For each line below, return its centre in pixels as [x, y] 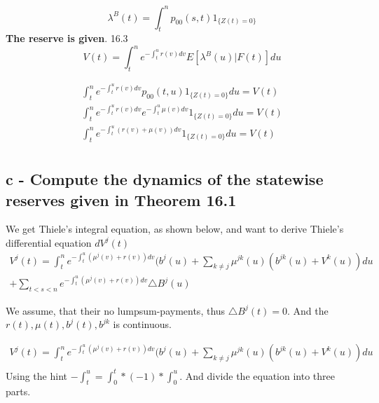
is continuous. [142, 324]
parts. [18, 391]
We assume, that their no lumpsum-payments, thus [116, 310]
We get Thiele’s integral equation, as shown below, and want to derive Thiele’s [175, 229]
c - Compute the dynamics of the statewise [165, 179]
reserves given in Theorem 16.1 [121, 199]
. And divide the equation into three [257, 375]
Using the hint [36, 375]
